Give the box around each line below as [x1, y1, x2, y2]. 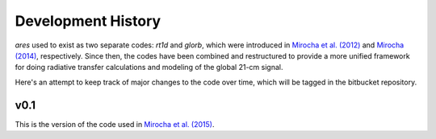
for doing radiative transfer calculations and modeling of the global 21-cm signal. [15, 63, 283, 72]
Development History [15, 12, 161, 30]
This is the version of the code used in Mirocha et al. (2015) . [15, 119, 215, 129]
